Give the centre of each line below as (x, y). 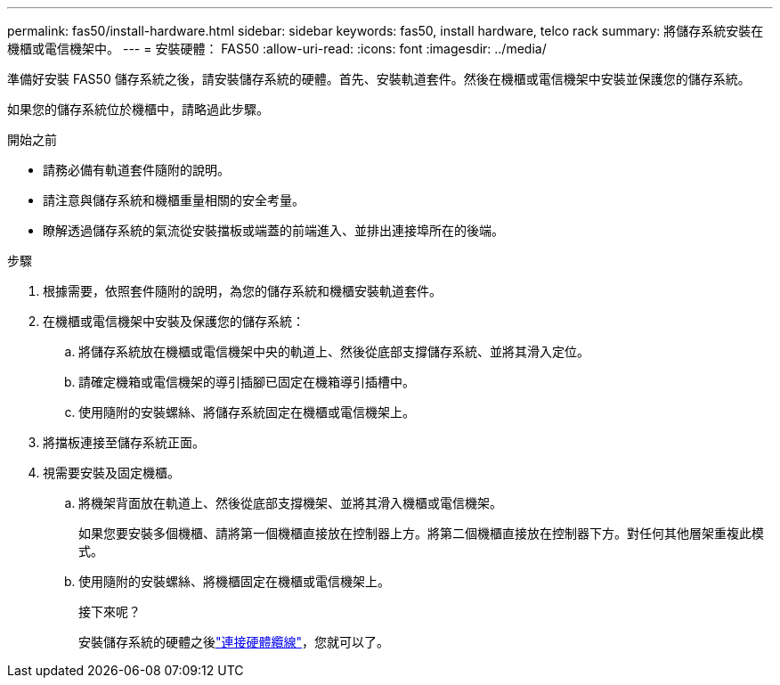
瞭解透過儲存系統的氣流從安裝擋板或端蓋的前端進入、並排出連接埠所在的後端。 (273, 230)
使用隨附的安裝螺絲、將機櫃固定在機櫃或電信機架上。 (234, 581)
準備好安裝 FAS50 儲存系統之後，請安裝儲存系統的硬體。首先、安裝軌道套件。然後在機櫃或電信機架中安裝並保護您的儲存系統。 (379, 79)
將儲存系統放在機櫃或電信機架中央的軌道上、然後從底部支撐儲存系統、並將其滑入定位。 (334, 351)
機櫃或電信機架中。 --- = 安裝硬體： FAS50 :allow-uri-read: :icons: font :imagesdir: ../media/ (277, 49)
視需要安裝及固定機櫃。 (111, 473)
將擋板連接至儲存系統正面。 (124, 442)
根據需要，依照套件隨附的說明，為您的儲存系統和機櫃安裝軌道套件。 (242, 291)
